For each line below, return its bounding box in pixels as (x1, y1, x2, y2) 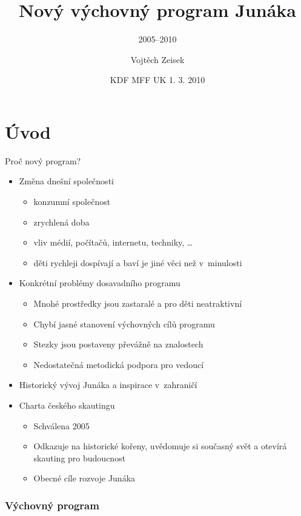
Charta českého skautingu (19, 398, 115, 411)
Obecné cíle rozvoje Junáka (33, 472, 136, 484)
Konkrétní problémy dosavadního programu (19, 276, 180, 289)
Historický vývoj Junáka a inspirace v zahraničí (19, 378, 197, 391)
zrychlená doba (33, 215, 90, 228)
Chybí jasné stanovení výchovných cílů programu (33, 317, 215, 330)
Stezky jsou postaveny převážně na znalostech (33, 338, 203, 350)
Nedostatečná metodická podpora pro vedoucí (33, 358, 204, 370)
